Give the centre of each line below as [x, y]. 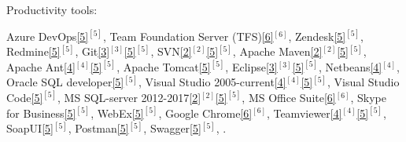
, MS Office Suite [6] [289, 97]
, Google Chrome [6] [205, 113]
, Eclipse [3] [251, 66]
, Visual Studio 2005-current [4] [212, 82]
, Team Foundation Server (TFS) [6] [188, 36]
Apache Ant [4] [41, 66]
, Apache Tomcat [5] [164, 66]
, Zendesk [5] [317, 36]
